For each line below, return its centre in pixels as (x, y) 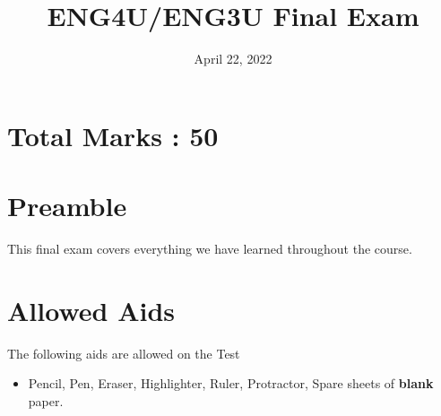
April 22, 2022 (233, 59)
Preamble (67, 206)
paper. (46, 400)
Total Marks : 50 (113, 135)
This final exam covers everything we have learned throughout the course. (210, 249)
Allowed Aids (91, 310)
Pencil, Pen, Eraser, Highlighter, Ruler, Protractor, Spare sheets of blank (231, 383)
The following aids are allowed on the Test (124, 353)
